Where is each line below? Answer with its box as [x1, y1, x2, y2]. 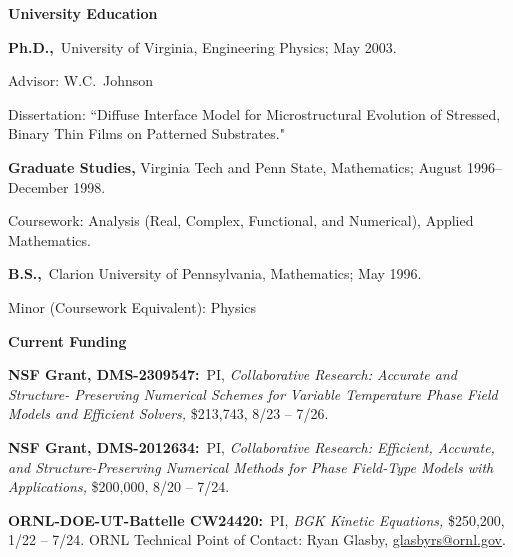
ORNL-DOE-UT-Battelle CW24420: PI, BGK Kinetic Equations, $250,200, [8, 509, 505, 530]
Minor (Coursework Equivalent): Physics [8, 296, 257, 317]
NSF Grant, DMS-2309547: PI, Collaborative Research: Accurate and [8, 364, 457, 385]
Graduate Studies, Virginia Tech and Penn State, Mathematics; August [8, 156, 463, 177]
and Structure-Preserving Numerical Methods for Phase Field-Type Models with [8, 456, 494, 477]
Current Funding [8, 330, 127, 351]
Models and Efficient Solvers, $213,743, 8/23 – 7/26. [8, 403, 329, 424]
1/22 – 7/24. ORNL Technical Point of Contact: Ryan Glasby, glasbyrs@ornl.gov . [8, 529, 506, 550]
